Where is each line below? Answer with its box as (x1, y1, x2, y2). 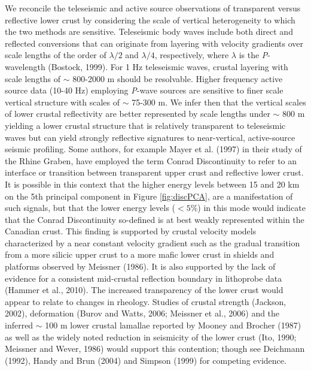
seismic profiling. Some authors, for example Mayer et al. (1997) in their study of (5, 143, 302, 155)
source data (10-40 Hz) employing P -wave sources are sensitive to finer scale (5, 84, 283, 96)
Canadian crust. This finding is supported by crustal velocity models (5, 225, 257, 237)
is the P (239, 49, 268, 61)
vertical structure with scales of (5, 95, 120, 108)
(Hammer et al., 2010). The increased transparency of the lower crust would (5, 283, 283, 296)
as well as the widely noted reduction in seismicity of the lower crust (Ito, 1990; (5, 330, 297, 343)
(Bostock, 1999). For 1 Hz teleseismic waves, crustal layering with (48, 60, 288, 73)
